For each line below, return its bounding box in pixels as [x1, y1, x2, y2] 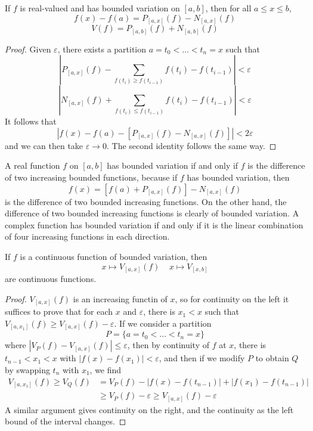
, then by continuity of [127, 339, 210, 351]
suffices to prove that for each [5, 305, 113, 318]
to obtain [255, 352, 289, 364]
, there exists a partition [57, 42, 147, 55]
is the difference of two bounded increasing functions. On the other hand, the [5, 195, 287, 207]
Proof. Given [5, 42, 51, 55]
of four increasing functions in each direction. [5, 230, 170, 243]
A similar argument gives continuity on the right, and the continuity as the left [5, 403, 294, 416]
